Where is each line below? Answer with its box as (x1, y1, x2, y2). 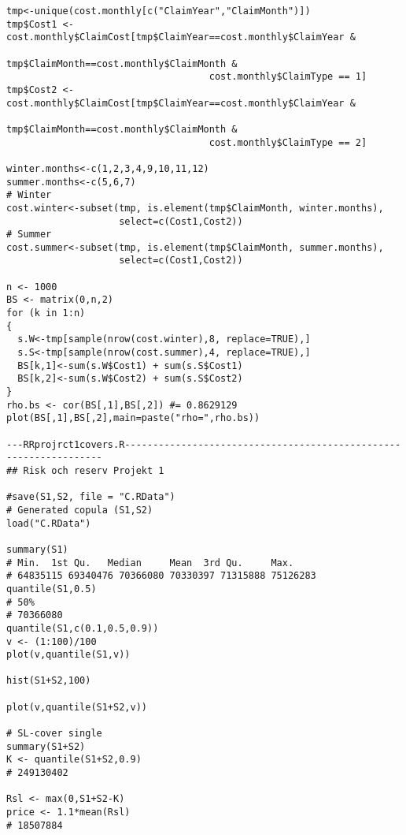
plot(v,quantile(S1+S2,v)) (6, 701, 147, 713)
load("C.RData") (6, 517, 91, 529)
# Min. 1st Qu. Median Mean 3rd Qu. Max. (6, 557, 294, 568)
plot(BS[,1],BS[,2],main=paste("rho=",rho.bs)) (6, 412, 260, 424)
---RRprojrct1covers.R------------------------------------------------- (6, 438, 401, 450)
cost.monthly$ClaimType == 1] (209, 71, 367, 83)
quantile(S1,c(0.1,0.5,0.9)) (6, 622, 159, 634)
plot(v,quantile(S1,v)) (6, 649, 131, 661)
